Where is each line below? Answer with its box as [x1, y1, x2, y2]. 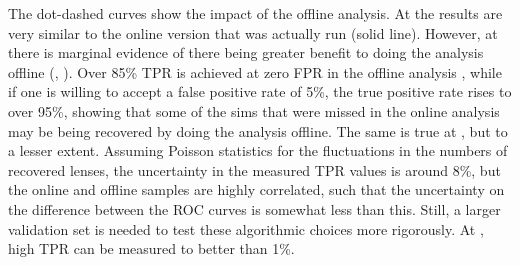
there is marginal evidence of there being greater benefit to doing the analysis [8, 42, 484, 63]
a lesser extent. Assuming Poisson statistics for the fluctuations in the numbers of [8, 140, 508, 161]
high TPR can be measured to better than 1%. [8, 238, 295, 259]
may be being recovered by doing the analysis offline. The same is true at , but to [8, 120, 508, 141]
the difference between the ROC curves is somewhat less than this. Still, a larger [8, 198, 501, 219]
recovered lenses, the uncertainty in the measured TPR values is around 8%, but [8, 159, 501, 180]
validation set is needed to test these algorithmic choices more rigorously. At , [8, 218, 484, 239]
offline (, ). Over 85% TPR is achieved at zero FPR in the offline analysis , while [8, 61, 502, 82]
